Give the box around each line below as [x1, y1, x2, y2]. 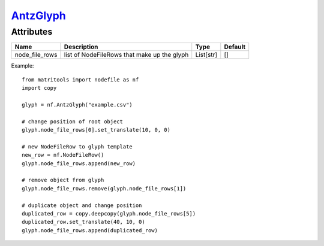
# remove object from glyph [22, 177, 104, 184]
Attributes [11, 26, 53, 37]
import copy [22, 84, 57, 92]
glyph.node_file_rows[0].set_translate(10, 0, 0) [22, 126, 171, 133]
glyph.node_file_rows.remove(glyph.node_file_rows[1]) [22, 185, 187, 192]
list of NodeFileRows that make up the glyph [64, 51, 189, 59]
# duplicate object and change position [22, 202, 142, 209]
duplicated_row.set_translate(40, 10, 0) [22, 218, 145, 226]
